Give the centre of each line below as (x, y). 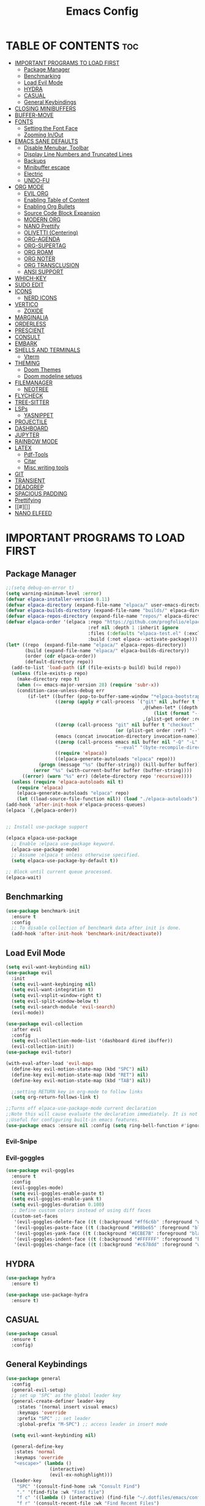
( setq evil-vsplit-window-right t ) (57, 996)
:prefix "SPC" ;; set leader (54, 1418)
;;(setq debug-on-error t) (40, 588)
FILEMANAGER (34, 383)
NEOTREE (36, 389)
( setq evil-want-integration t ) (53, 990)
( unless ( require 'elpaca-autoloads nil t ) (67, 782)
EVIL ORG (36, 193)
